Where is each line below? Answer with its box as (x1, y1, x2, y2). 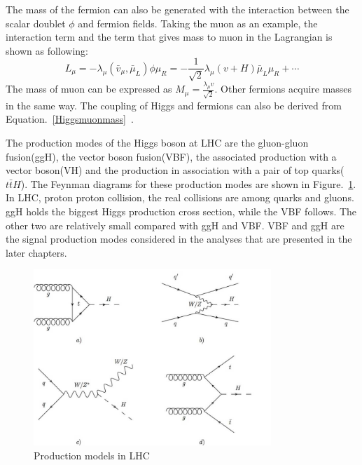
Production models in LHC (34, 447, 150, 462)
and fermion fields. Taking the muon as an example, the (78, 15, 318, 30)
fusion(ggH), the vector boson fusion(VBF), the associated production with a (6, 149, 337, 163)
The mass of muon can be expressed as (6, 81, 172, 96)
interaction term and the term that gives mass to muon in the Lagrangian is (6, 29, 333, 44)
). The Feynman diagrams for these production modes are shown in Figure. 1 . (20, 176, 356, 191)
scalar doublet (6, 15, 66, 30)
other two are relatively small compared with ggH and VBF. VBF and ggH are (6, 217, 344, 232)
